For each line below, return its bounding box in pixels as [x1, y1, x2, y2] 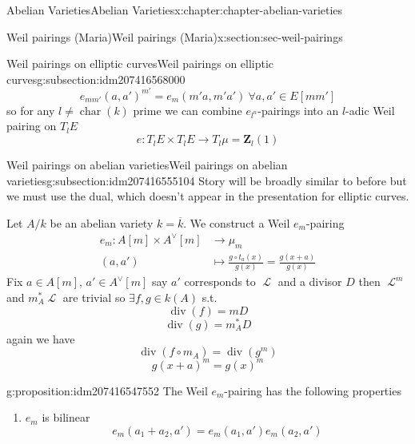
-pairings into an [257, 101, 339, 118]
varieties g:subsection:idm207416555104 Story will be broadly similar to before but [6, 172, 407, 188]
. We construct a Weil [183, 214, 290, 231]
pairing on [6, 117, 57, 134]
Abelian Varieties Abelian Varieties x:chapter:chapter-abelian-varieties [6, 2, 343, 18]
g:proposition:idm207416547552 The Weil [6, 382, 208, 398]
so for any [6, 101, 55, 118]
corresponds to [184, 273, 256, 290]
